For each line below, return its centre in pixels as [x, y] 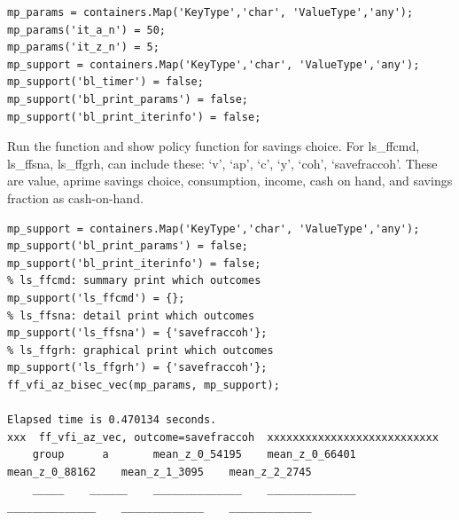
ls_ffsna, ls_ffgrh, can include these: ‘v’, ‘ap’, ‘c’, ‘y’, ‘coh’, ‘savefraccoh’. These [222, 163]
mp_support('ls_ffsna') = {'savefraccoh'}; [137, 333]
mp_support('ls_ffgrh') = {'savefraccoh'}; [137, 368]
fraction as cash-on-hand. [75, 197]
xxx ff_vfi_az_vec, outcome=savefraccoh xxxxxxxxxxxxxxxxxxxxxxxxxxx [223, 437]
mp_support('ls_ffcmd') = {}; [96, 298]
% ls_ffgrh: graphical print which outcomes [140, 350]
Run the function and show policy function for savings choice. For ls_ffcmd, [214, 146]
